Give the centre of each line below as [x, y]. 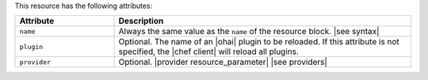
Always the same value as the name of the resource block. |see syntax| [249, 32]
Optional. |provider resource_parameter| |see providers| [223, 62]
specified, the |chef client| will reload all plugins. [208, 51]
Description [141, 21]
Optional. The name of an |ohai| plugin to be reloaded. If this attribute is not [259, 42]
